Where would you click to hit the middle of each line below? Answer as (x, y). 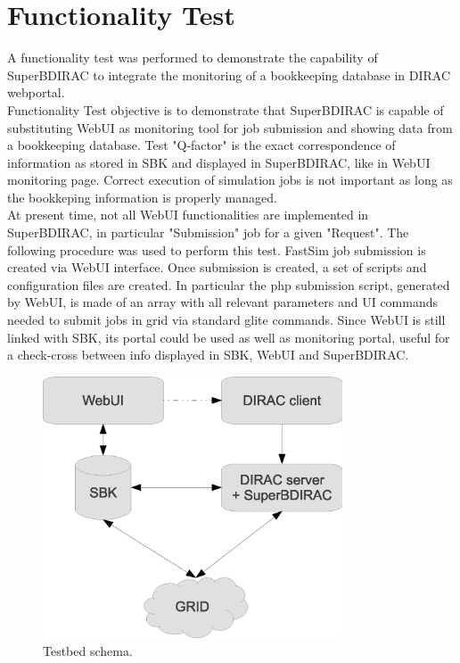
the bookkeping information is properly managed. (142, 197)
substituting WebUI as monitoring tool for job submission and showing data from (230, 127)
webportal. (36, 92)
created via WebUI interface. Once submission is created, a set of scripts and (217, 267)
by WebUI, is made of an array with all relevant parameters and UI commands (223, 302)
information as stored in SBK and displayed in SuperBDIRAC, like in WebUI (219, 162)
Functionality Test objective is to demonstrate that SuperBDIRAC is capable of (226, 109)
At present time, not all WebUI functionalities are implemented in (188, 215)
